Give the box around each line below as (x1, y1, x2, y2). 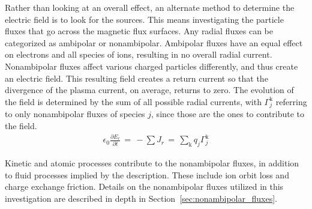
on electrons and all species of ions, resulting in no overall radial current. (5, 48, 272, 61)
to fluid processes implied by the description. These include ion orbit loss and (5, 168, 289, 181)
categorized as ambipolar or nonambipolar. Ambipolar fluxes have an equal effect (5, 36, 303, 49)
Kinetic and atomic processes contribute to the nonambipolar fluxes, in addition (5, 157, 299, 169)
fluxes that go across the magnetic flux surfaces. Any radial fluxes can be (5, 25, 274, 37)
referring (275, 95, 307, 108)
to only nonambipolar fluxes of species (5, 108, 145, 120)
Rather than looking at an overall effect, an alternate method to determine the (5, 1, 295, 13)
